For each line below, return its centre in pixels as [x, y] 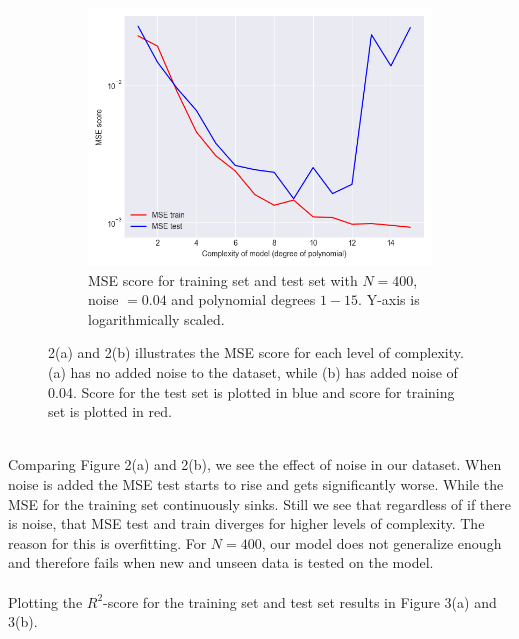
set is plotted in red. [110, 411]
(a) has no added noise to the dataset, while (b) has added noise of [253, 371]
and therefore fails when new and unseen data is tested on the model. [221, 562]
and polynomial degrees [243, 299]
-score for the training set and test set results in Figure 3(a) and [300, 601]
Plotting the [45, 601]
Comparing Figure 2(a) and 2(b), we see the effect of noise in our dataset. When [255, 464]
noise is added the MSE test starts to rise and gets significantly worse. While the [256, 483]
